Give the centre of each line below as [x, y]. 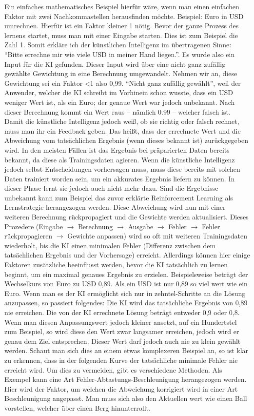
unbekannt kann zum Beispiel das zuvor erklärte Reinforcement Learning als [119, 197]
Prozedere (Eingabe [34, 226]
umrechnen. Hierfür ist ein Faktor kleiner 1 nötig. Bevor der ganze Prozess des [122, 26]
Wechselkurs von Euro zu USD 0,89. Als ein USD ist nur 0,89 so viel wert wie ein [126, 284]
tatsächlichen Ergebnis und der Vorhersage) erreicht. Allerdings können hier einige [127, 255]
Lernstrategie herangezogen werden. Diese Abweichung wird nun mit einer [115, 207]
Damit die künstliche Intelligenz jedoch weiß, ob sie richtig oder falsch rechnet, [122, 121]
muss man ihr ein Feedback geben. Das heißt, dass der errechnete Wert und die [123, 130]
